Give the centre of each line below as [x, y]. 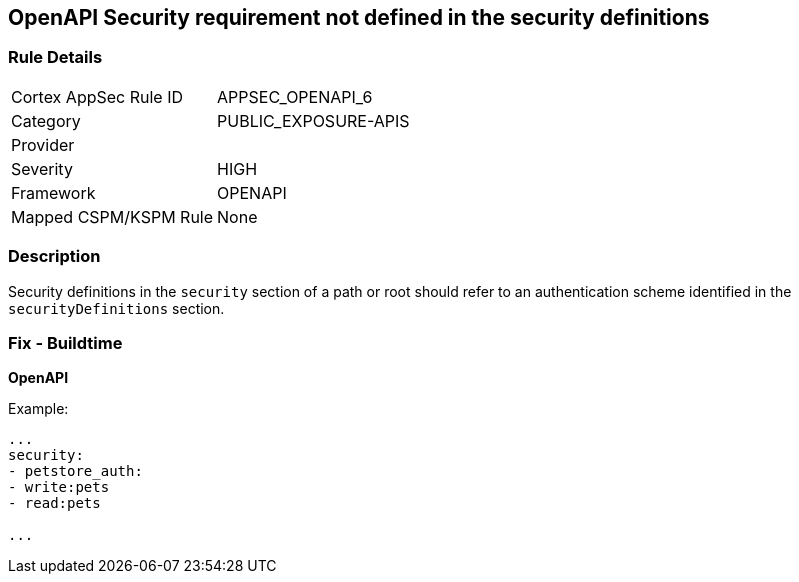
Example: [38, 409]
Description [54, 256]
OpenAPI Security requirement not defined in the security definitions [359, 17]
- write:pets [59, 487]
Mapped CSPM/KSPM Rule [112, 216]
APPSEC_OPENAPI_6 [295, 96]
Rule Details [55, 57]
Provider [43, 144]
